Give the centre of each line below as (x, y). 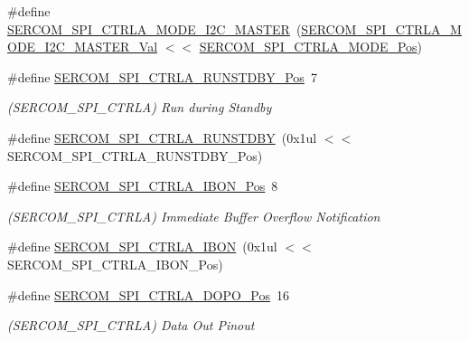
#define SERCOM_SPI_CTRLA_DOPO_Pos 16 (148, 294)
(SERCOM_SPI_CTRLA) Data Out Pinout (131, 325)
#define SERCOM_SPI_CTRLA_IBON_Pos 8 (143, 186)
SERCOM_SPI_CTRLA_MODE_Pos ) (311, 47)
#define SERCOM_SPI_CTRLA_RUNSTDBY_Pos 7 (162, 76)
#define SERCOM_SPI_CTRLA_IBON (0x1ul (142, 246)
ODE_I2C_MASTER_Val (83, 47)
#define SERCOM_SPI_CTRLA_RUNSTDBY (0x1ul (162, 137)
